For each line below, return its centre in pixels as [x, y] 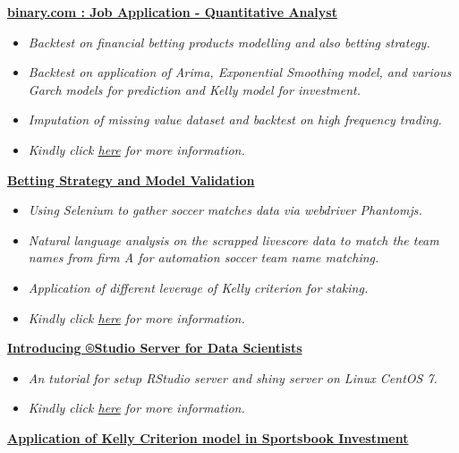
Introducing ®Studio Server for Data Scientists [155, 348]
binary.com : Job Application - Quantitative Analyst [172, 12]
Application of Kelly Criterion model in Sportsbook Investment [208, 437]
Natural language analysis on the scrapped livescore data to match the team [234, 239]
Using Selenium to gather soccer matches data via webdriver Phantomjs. [225, 210]
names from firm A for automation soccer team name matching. [204, 257]
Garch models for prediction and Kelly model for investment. [195, 89]
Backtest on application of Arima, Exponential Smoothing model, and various [240, 72]
